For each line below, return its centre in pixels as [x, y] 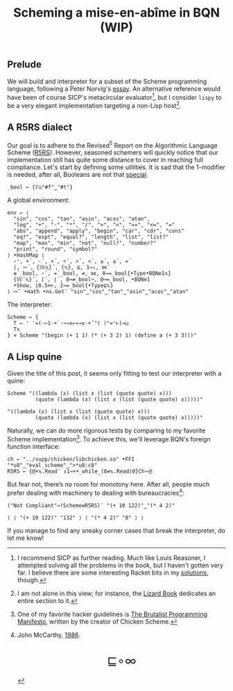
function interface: [34, 446]
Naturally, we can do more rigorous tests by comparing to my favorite [106, 430]
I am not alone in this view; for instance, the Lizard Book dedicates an [116, 593]
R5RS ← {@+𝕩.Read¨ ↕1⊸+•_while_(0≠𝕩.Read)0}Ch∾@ [80, 471]
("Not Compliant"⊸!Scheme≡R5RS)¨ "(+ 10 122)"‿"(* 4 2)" [91, 505]
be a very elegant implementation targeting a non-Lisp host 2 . [94, 105]
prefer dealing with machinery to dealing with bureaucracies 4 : [96, 492]
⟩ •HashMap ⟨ [26, 255]
